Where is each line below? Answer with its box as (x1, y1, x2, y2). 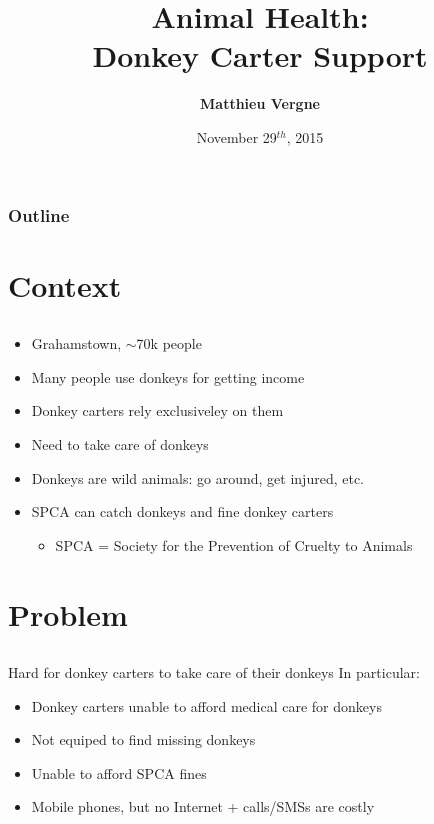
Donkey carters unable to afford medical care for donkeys (31, 695, 382, 716)
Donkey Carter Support (92, 35, 428, 76)
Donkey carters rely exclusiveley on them (31, 400, 284, 421)
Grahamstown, (31, 333, 122, 354)
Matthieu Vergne (200, 93, 320, 114)
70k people (136, 333, 202, 354)
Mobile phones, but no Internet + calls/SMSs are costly (31, 796, 375, 817)
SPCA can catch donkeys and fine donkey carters (31, 501, 334, 522)
